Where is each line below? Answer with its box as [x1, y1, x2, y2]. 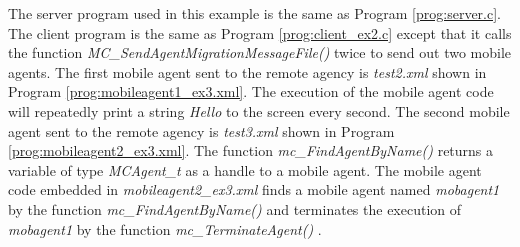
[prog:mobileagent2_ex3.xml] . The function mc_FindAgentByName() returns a [8, 140, 494, 161]
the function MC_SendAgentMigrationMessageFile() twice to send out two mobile [8, 42, 512, 63]
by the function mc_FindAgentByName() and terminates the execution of [8, 198, 462, 219]
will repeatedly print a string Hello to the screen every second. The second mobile [8, 100, 510, 121]
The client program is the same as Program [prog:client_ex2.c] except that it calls [8, 22, 512, 43]
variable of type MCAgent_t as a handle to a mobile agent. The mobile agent [8, 159, 482, 180]
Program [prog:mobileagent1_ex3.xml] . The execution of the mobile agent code [8, 81, 494, 102]
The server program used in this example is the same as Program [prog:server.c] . [8, 3, 501, 23]
